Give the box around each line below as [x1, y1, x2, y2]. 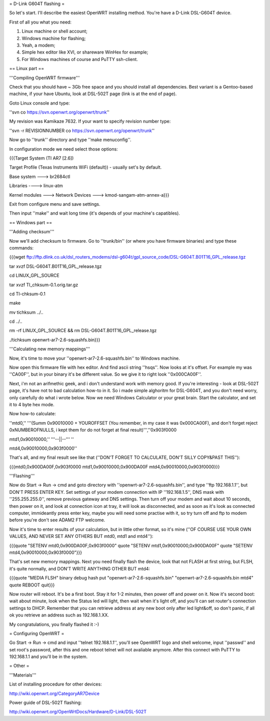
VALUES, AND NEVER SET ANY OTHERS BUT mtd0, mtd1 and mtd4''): [9, 533, 153, 539]
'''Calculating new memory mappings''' [9, 346, 90, 352]
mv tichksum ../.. [9, 309, 43, 315]
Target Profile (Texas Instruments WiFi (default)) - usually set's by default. [9, 164, 162, 170]
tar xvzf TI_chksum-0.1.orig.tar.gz [9, 282, 78, 288]
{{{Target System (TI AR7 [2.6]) [9, 155, 74, 161]
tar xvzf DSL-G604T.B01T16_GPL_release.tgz [9, 263, 102, 269]
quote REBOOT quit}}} [9, 582, 55, 588]
